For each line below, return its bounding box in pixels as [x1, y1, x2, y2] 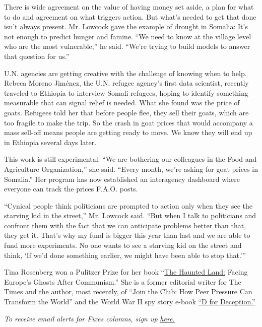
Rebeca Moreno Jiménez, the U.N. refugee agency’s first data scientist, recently [4, 78, 249, 88]
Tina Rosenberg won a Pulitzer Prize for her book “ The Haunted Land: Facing [4, 267, 248, 277]
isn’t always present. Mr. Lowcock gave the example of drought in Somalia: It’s [4, 21, 248, 32]
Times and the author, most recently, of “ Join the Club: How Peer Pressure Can [4, 286, 252, 297]
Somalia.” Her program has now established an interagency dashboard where [4, 173, 240, 184]
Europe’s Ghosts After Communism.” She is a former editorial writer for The [4, 276, 241, 287]
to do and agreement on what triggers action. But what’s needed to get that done [4, 11, 256, 22]
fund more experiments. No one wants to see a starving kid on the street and [4, 240, 242, 250]
